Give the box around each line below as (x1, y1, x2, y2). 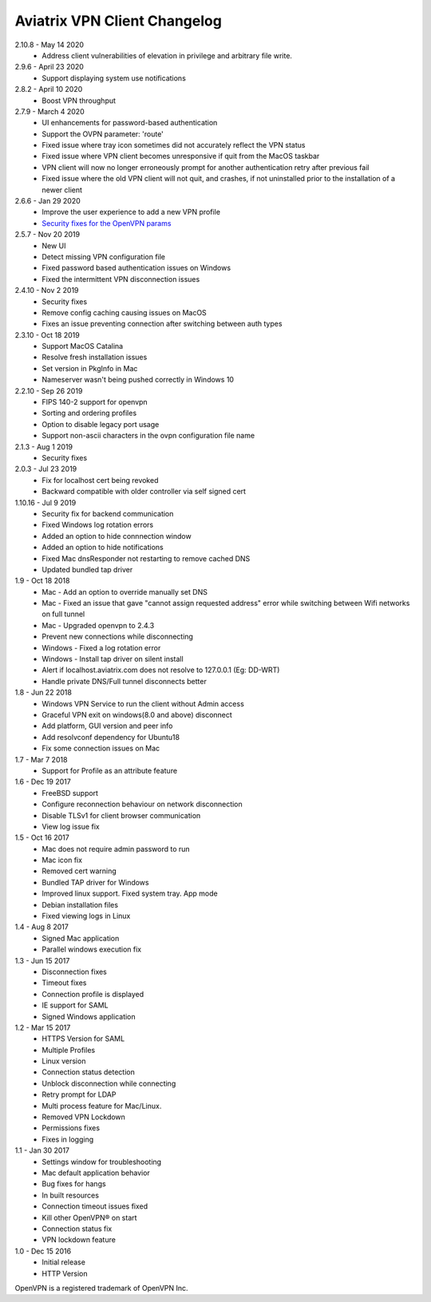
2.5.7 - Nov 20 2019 (14, 230, 80, 239)
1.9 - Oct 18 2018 (14, 576, 70, 586)
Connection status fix (42, 1224, 113, 1233)
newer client (42, 184, 83, 195)
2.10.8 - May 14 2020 (14, 40, 84, 49)
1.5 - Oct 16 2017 (14, 833, 69, 842)
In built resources (42, 1190, 100, 1200)
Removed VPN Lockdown (42, 1112, 125, 1122)
